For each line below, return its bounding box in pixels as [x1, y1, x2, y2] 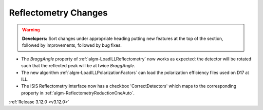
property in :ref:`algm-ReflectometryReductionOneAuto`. [21, 90, 135, 96]
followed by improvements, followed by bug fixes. [22, 42, 122, 48]
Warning [22, 27, 40, 33]
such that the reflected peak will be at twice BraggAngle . [21, 63, 135, 69]
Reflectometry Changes [9, 7, 108, 18]
